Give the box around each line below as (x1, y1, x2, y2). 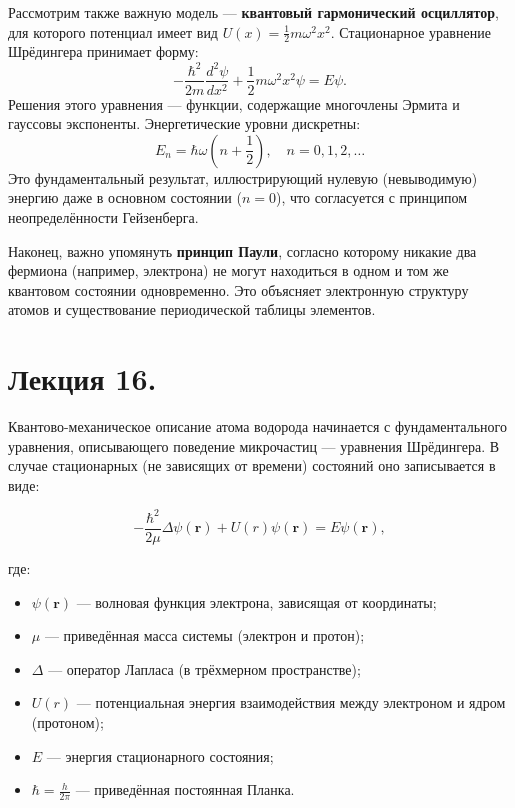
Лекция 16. (8, 358, 157, 399)
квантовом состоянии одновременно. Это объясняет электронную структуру (8, 279, 469, 300)
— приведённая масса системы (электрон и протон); (44, 625, 365, 646)
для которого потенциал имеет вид (8, 21, 218, 42)
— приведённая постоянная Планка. (75, 779, 295, 800)
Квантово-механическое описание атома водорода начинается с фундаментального (8, 416, 507, 437)
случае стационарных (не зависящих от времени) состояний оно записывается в (8, 455, 496, 476)
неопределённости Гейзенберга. (8, 206, 199, 227)
